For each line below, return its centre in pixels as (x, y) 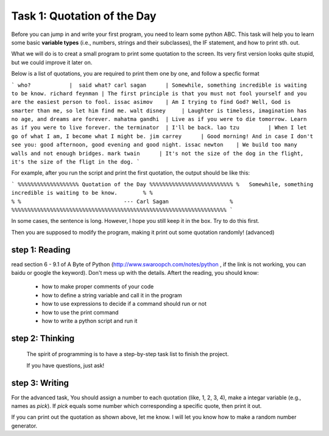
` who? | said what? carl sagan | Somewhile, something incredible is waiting (159, 85)
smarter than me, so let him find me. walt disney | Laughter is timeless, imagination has (159, 111)
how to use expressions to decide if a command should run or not (124, 304)
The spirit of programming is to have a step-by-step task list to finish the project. (128, 354)
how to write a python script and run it (90, 321)
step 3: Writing (40, 383)
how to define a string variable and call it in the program (112, 295)
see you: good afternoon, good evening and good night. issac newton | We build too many (154, 145)
